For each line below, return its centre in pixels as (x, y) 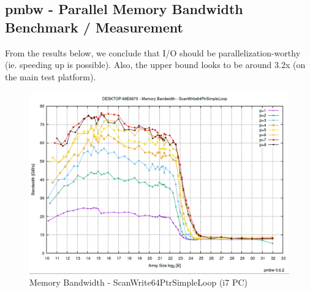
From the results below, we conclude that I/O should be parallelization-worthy (153, 52)
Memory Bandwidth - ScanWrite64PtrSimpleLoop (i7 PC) (139, 282)
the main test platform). (51, 76)
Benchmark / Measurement (94, 27)
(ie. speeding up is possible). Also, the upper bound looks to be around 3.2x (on (155, 65)
